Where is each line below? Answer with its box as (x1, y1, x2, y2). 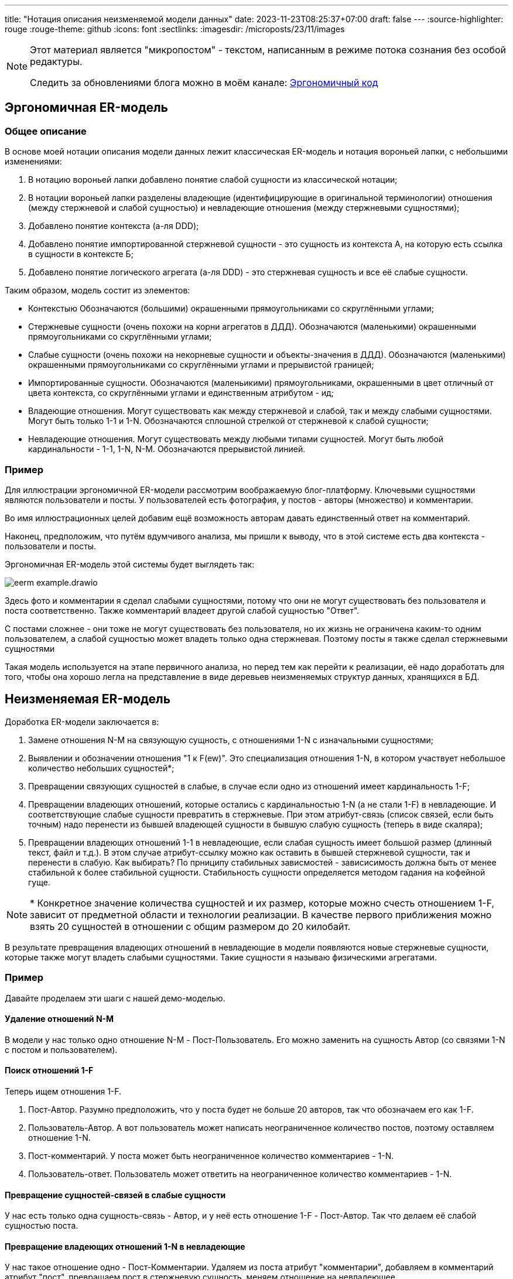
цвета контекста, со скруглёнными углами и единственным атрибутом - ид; (28, 388, 334, 398)
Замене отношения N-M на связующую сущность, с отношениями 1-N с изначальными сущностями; (28, 734, 433, 745)
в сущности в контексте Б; (28, 249, 134, 259)
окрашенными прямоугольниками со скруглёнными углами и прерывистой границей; (28, 360, 374, 370)
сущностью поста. (5, 1220, 78, 1231)
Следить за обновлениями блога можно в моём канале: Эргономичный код (30, 77, 378, 88)
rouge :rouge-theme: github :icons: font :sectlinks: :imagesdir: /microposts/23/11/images (5, 24, 345, 34)
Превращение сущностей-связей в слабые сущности (5, 1189, 226, 1200)
